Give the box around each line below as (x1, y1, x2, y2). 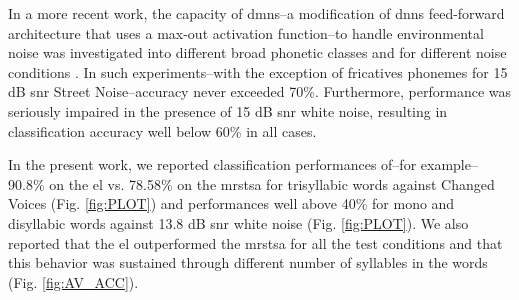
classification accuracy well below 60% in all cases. (8, 120, 317, 141)
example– (420, 154, 478, 175)
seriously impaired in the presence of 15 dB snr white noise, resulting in (8, 100, 448, 121)
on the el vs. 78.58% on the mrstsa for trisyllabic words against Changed (49, 173, 495, 194)
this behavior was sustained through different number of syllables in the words (8, 252, 488, 273)
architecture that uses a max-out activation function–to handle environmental (8, 22, 484, 43)
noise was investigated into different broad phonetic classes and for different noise (8, 42, 507, 63)
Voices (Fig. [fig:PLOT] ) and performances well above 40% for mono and (8, 193, 455, 214)
